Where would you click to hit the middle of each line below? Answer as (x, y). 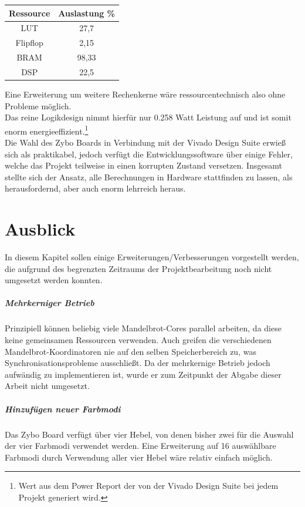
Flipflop (29, 43)
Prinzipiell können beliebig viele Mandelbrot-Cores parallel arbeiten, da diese (143, 328)
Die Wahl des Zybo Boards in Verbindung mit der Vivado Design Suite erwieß (145, 142)
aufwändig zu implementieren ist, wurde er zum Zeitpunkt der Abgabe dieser (143, 374)
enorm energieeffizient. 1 (47, 130)
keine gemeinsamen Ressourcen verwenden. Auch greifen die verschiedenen (138, 340)
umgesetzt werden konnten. (54, 280)
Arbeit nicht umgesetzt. (47, 386)
